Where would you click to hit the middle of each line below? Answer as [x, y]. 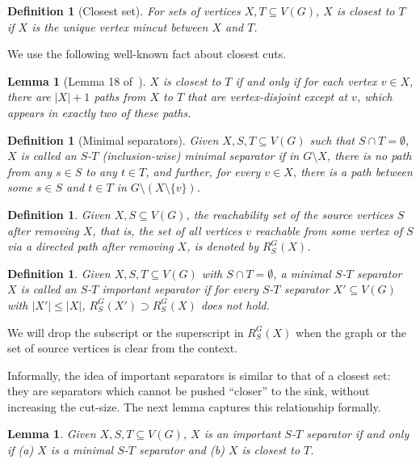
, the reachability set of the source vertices [290, 214]
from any [29, 171]
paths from [120, 97]
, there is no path [369, 156]
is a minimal [82, 450]
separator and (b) [181, 450]
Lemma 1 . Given [52, 434]
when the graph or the [351, 332]
